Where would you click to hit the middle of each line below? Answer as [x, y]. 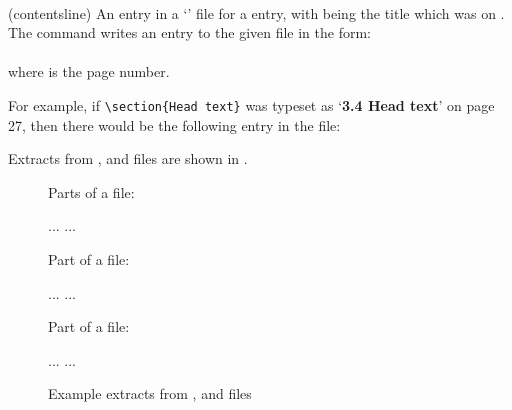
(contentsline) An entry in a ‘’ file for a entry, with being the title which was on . [256, 12]
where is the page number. [89, 71]
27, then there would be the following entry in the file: [174, 124]
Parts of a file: [91, 191]
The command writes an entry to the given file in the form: [190, 32]
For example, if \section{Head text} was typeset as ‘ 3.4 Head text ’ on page [251, 104]
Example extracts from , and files [150, 393]
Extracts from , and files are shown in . [128, 158]
